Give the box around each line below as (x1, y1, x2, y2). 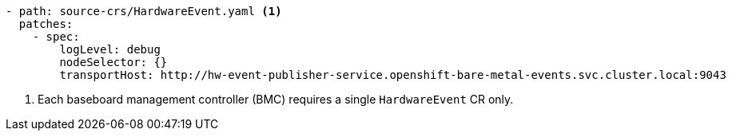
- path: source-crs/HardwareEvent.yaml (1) (6, 5, 282, 18)
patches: (18, 18, 74, 30)
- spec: (32, 30, 80, 43)
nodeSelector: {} (59, 56, 168, 68)
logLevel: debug (59, 43, 161, 56)
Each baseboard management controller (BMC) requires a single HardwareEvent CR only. (38, 92, 514, 106)
